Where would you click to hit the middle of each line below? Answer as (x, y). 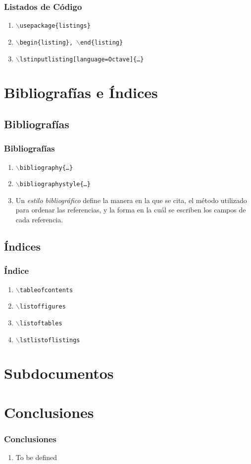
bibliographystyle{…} (55, 184)
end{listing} (102, 42)
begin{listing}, (46, 42)
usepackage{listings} (55, 26)
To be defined (36, 457)
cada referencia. (39, 220)
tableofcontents (46, 290)
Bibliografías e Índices (81, 92)
